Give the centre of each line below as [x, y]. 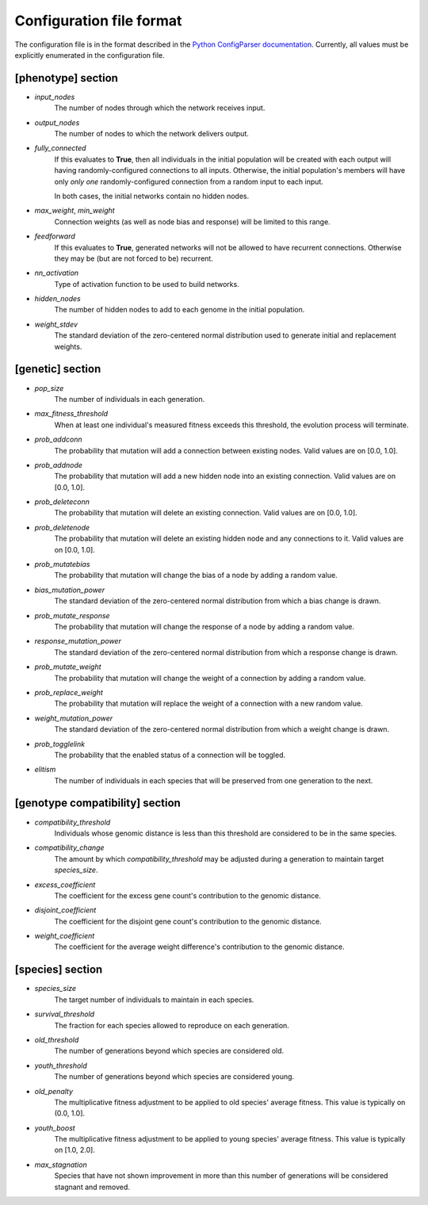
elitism [45, 770]
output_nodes [57, 122]
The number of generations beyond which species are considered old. [169, 1051]
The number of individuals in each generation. [130, 399]
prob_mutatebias [62, 564]
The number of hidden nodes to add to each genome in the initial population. [180, 310]
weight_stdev [56, 324]
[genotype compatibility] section [98, 803]
